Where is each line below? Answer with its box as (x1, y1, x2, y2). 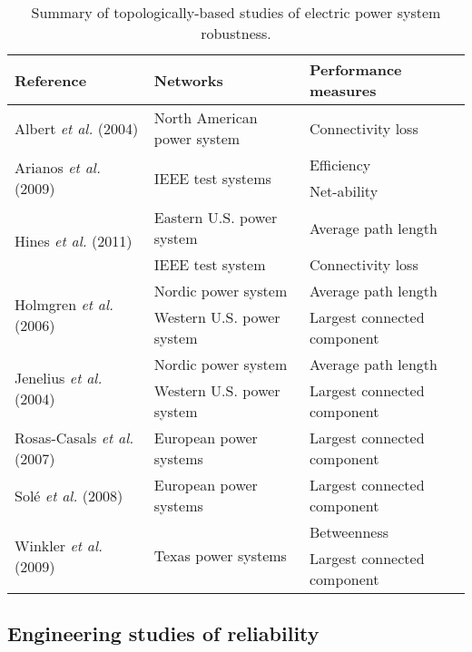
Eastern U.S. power (153, 207, 278, 228)
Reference (15, 69, 87, 91)
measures (309, 80, 377, 101)
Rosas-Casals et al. (15, 427, 134, 448)
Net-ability (309, 180, 379, 201)
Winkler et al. (15, 534, 103, 556)
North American (153, 107, 258, 128)
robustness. (201, 23, 271, 44)
